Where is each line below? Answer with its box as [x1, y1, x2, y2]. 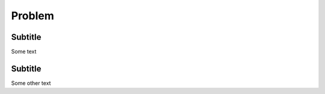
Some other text [11, 79, 51, 87]
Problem [11, 9, 54, 22]
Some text [11, 48, 37, 55]
